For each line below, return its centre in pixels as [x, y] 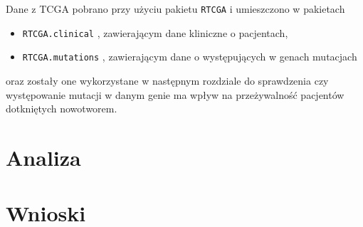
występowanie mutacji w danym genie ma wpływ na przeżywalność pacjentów [175, 94]
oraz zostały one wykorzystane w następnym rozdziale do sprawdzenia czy [167, 80]
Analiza [43, 157]
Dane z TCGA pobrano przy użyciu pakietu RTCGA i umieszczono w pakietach [175, 9]
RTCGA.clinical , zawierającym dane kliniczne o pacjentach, [155, 32]
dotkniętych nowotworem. [62, 109]
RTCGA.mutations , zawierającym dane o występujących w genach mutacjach [190, 57]
